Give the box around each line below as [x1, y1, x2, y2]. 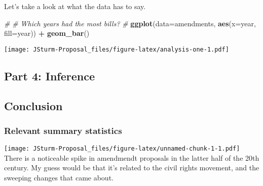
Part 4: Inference [4, 68, 95, 83]
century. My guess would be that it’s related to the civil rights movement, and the [4, 162, 259, 173]
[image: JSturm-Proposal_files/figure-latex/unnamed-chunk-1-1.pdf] [4, 145, 240, 153]
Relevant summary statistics [4, 124, 122, 136]
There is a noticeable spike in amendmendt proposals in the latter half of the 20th [4, 152, 259, 163]
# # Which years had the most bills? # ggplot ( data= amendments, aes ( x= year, [4, 18, 256, 28]
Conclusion [4, 98, 63, 113]
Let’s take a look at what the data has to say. [4, 1, 146, 11]
